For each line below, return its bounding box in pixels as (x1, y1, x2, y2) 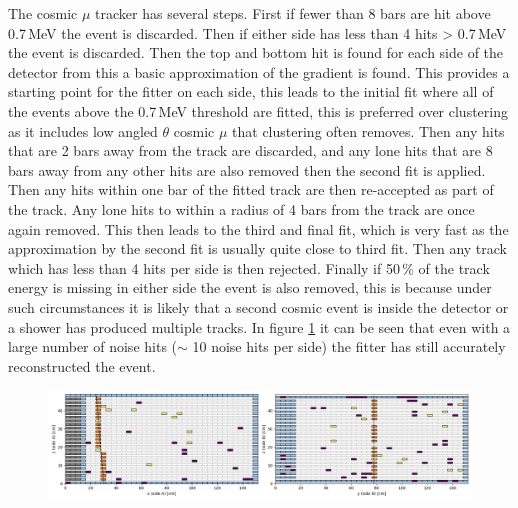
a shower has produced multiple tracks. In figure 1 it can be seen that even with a (8, 316, 511, 337)
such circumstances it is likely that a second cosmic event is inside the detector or (8, 296, 509, 317)
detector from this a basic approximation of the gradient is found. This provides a (8, 61, 510, 82)
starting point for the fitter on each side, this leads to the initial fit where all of (8, 81, 494, 102)
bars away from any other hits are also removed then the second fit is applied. (8, 159, 486, 180)
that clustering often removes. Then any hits (232, 120, 505, 141)
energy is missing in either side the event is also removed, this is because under (8, 277, 492, 298)
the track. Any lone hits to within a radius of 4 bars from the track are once (8, 198, 475, 219)
